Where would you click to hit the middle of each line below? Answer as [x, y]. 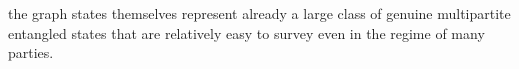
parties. [31, 52]
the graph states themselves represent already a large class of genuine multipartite [259, 13]
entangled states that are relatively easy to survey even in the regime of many [246, 32]
